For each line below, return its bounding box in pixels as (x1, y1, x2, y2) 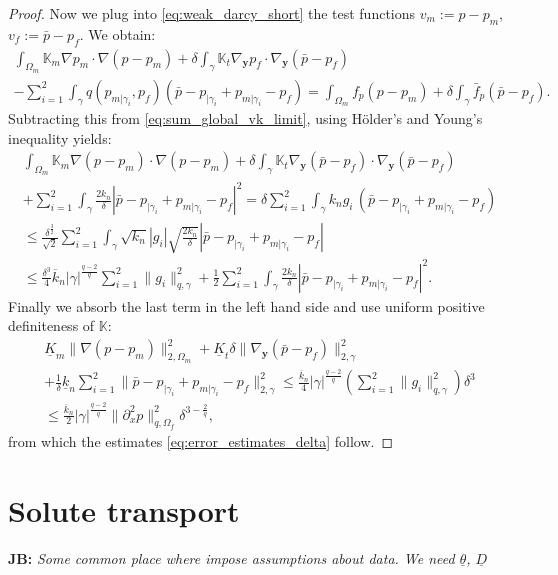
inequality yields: (8, 127, 112, 148)
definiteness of (8, 315, 95, 336)
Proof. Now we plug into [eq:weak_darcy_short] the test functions (8, 3, 416, 23)
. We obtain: (79, 23, 156, 44)
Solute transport (8, 489, 240, 530)
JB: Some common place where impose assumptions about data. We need (8, 547, 455, 568)
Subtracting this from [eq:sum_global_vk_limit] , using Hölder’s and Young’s (8, 108, 483, 129)
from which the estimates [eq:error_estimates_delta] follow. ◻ (8, 430, 394, 451)
